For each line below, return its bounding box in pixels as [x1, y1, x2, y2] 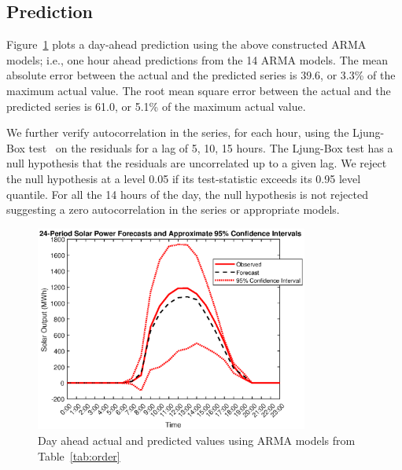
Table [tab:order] [38, 447, 120, 464]
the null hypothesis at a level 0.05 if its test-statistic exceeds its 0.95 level [6, 170, 361, 186]
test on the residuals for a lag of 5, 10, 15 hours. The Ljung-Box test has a [28, 139, 393, 156]
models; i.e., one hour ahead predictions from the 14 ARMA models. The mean [6, 51, 389, 68]
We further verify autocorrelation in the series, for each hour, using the [6, 124, 349, 141]
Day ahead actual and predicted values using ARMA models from [38, 432, 356, 449]
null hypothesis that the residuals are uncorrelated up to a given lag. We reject [6, 155, 387, 171]
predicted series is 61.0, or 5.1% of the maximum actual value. [6, 97, 306, 114]
